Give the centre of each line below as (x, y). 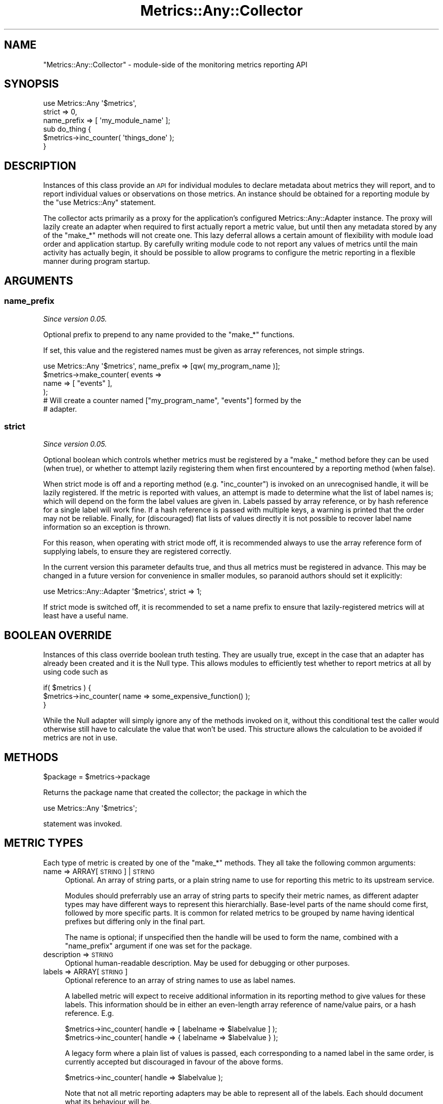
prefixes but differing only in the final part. (135, 921)
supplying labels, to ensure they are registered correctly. (137, 551)
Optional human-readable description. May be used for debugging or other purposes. (207, 963)
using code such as (76, 672)
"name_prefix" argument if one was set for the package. (158, 945)
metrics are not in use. (80, 738)
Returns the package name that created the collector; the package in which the (175, 792)
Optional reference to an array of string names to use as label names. (180, 980)
